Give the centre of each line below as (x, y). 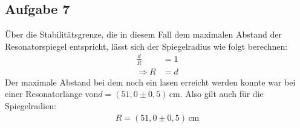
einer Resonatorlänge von (52, 94)
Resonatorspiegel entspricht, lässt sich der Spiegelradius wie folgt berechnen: (146, 46)
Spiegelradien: (31, 105)
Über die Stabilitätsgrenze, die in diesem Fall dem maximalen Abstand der (143, 34)
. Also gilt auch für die (222, 94)
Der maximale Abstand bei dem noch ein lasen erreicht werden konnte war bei (150, 82)
